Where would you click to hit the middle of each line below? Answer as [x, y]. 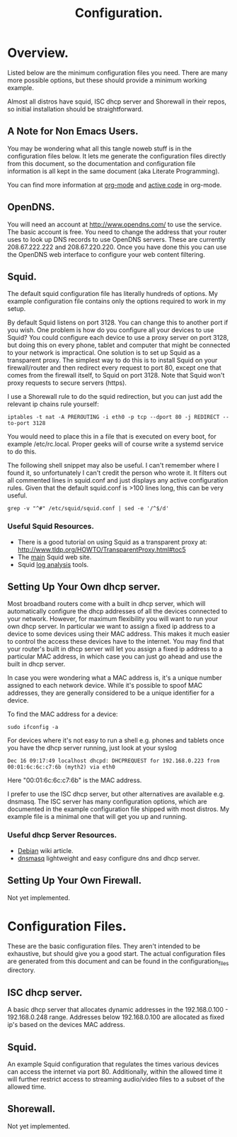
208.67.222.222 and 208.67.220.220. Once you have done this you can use [117, 247]
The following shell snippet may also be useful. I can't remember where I [113, 466]
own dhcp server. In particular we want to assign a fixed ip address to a [111, 627]
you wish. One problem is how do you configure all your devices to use [111, 330]
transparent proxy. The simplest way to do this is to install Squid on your [112, 361]
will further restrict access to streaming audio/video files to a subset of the [116, 1079]
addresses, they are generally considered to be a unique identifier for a [111, 693]
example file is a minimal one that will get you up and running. [97, 817]
